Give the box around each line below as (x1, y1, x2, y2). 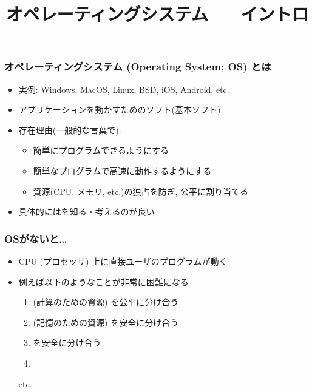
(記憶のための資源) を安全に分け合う (33, 316, 179, 328)
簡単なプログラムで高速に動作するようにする (33, 164, 212, 177)
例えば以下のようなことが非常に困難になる (18, 275, 189, 288)
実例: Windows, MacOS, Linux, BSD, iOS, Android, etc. (18, 83, 229, 95)
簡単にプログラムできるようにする (33, 144, 169, 157)
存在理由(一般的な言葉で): (18, 123, 121, 136)
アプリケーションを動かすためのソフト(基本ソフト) (18, 103, 221, 116)
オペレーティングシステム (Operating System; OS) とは (4, 59, 271, 74)
